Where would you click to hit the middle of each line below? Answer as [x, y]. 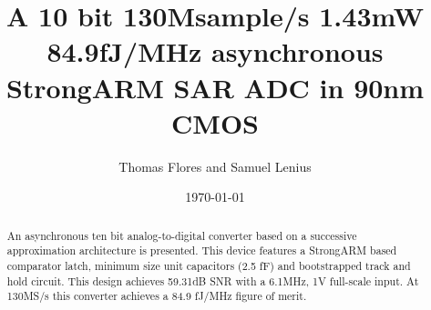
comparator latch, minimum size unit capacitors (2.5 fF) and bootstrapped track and [209, 265]
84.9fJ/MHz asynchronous [215, 51]
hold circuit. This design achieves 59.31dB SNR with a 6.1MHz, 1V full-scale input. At [213, 280]
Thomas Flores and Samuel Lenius [215, 166]
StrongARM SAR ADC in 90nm [215, 87]
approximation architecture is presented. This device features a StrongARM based [202, 250]
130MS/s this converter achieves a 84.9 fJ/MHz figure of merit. [157, 296]
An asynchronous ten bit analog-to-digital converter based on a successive [182, 235]
